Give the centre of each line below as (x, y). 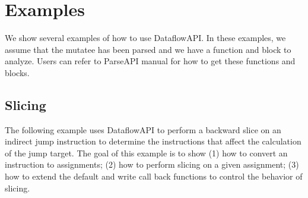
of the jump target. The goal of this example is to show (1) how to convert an (146, 153)
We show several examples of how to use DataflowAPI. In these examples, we (145, 38)
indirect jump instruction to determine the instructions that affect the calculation (153, 141)
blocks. (17, 72)
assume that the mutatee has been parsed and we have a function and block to (148, 49)
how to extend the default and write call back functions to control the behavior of (154, 176)
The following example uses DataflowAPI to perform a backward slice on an (143, 129)
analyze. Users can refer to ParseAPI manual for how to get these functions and (150, 61)
